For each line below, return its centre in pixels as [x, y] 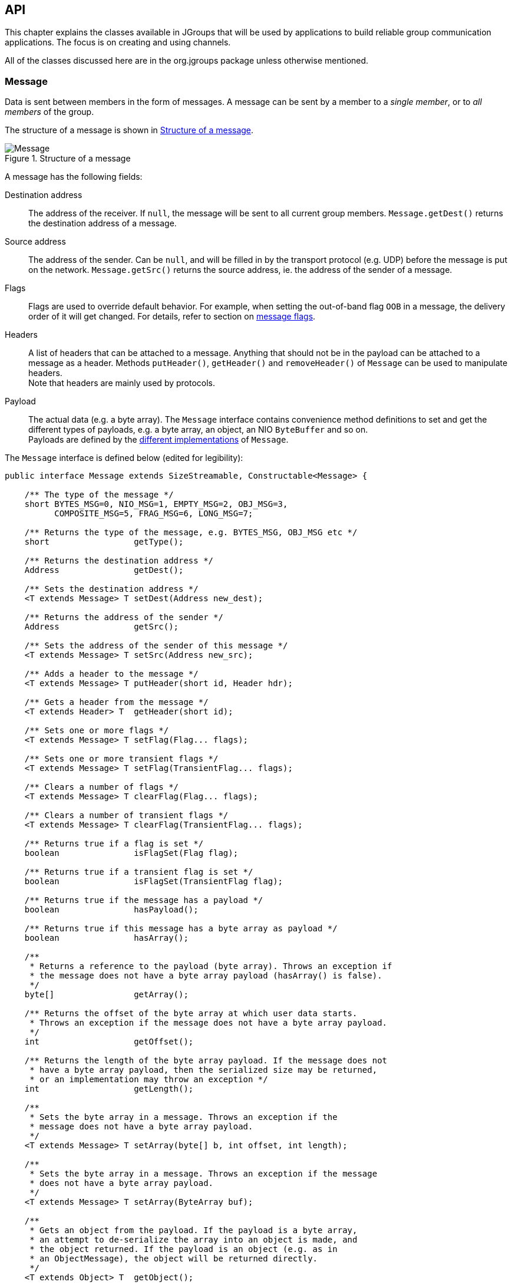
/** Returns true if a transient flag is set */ [139, 872]
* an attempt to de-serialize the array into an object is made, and [194, 1240]
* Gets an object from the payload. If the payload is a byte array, [194, 1230]
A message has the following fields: [74, 177]
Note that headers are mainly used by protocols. [122, 383]
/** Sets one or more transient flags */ [121, 759]
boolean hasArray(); [106, 938]
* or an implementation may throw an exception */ [149, 1080]
